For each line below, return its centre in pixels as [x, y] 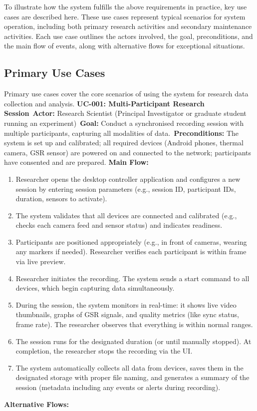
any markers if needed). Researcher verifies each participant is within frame [131, 251]
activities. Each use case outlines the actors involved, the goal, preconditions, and [128, 36]
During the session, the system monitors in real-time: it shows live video [126, 304]
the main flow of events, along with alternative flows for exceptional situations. [125, 46]
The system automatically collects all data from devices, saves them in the [129, 367]
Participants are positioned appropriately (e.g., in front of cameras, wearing [131, 241]
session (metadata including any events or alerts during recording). [118, 387]
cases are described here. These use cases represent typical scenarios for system [125, 16]
